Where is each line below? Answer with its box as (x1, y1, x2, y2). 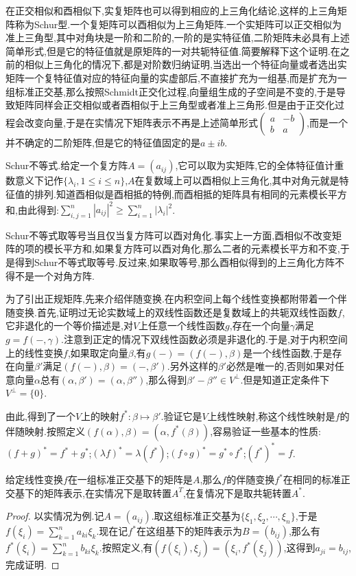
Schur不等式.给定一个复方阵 (5, 158, 128, 173)
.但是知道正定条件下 (240, 372, 330, 386)
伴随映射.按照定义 (5, 423, 85, 438)
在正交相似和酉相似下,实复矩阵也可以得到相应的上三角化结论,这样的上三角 (5, 3, 337, 17)
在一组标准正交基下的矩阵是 (67, 472, 193, 487)
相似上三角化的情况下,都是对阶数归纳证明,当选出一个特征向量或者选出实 (24, 57, 347, 71)
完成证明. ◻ (5, 557, 60, 572)
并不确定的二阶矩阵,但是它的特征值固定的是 (5, 135, 200, 149)
